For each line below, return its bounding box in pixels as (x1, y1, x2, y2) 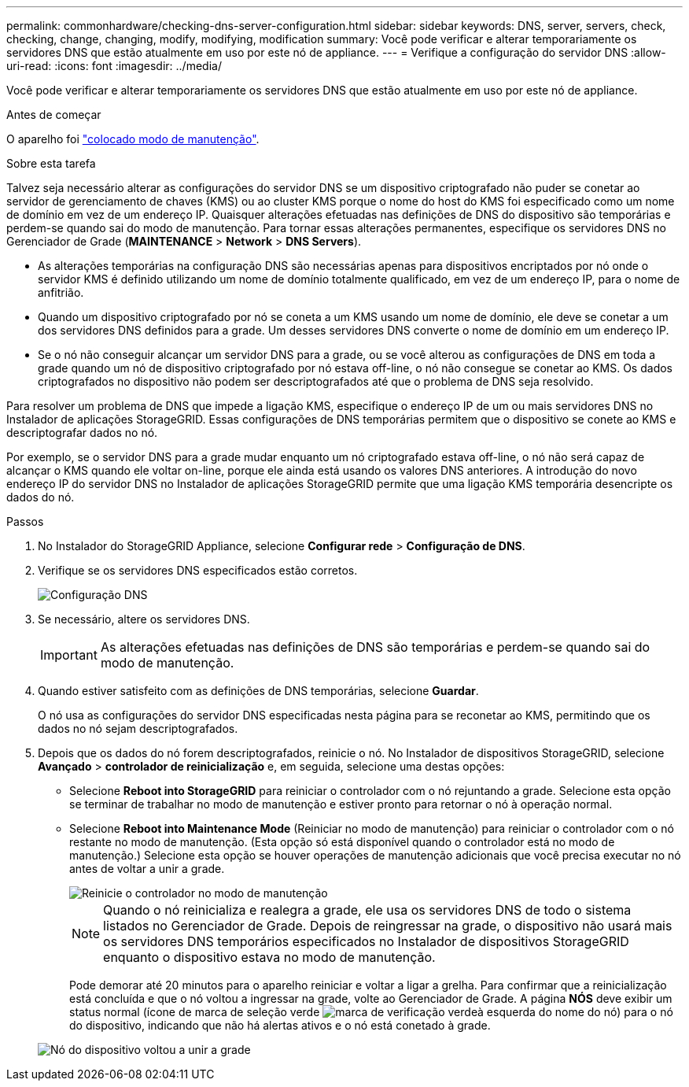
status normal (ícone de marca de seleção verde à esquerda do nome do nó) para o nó (69, 1005, 673, 1019)
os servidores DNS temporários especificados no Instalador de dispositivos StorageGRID (103, 934, 629, 949)
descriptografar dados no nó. (6, 426, 158, 439)
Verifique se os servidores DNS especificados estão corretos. (38, 564, 358, 577)
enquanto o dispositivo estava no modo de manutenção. (103, 949, 436, 965)
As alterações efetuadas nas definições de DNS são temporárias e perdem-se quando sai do (100, 639, 650, 655)
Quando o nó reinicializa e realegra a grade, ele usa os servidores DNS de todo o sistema (103, 902, 632, 918)
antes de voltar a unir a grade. (69, 862, 225, 875)
